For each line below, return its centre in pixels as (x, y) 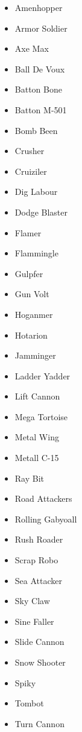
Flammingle (36, 253)
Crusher (30, 151)
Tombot (29, 703)
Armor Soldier (41, 28)
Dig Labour (36, 192)
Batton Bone (38, 89)
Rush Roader (39, 539)
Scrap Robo (36, 560)
